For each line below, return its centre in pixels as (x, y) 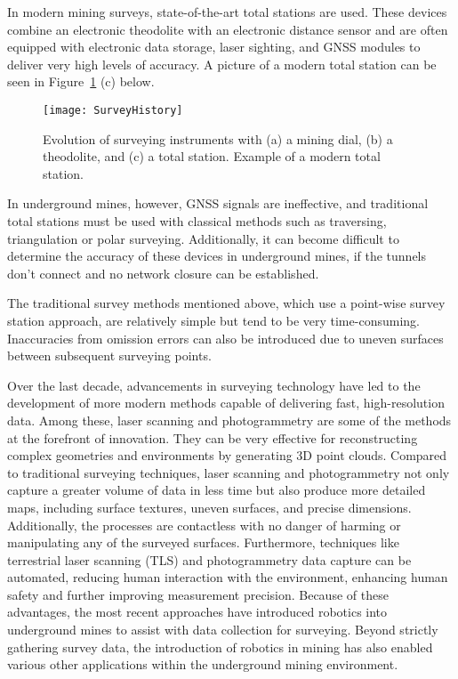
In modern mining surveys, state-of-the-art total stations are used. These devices (227, 12)
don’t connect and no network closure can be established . (163, 273)
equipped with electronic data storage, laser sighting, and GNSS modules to (214, 47)
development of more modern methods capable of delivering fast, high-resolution (226, 403)
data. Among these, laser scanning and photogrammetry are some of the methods (229, 420)
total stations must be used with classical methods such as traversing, (197, 221)
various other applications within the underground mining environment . (203, 664)
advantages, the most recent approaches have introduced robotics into (197, 612)
